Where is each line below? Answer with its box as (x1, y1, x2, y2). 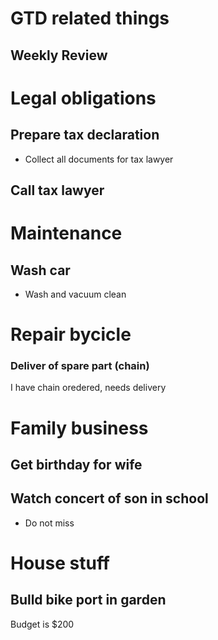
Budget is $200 (10, 618, 75, 630)
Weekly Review (10, 47, 108, 64)
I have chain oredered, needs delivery (10, 382, 167, 394)
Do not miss (24, 517, 75, 529)
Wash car (10, 262, 71, 279)
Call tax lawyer (10, 182, 105, 199)
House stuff (10, 552, 111, 575)
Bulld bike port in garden (10, 592, 167, 609)
